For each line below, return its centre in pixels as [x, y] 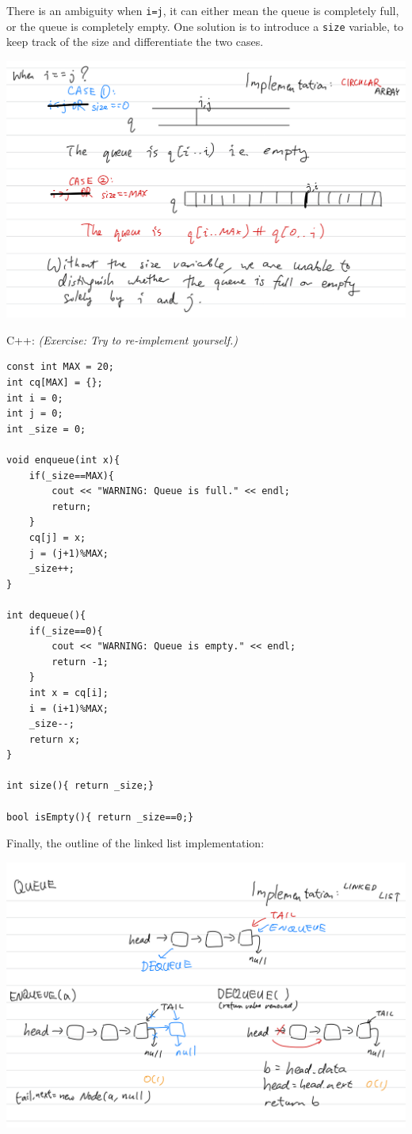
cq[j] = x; [57, 537]
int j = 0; [35, 414]
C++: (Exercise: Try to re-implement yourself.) [122, 339]
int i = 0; [35, 398]
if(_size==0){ [66, 631]
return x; [55, 739]
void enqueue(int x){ [63, 460]
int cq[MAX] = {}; [55, 383]
